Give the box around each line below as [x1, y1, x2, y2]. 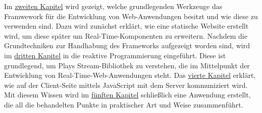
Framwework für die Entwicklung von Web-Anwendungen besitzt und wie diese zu [4, 11, 258, 21]
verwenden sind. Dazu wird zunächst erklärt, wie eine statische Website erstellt [4, 21, 249, 31]
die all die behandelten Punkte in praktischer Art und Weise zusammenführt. [4, 99, 243, 109]
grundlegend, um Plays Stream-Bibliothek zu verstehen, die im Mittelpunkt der [4, 60, 250, 70]
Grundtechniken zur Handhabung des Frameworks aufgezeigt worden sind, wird [4, 40, 250, 51]
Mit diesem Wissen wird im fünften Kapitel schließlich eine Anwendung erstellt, [4, 89, 251, 100]
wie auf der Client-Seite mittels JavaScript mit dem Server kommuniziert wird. [4, 79, 248, 90]
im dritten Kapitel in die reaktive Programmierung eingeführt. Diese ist [4, 50, 226, 60]
